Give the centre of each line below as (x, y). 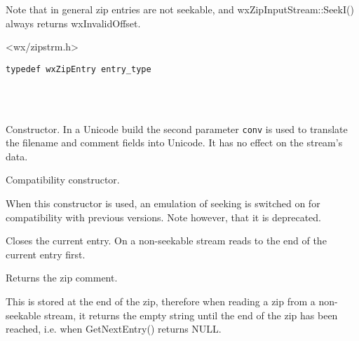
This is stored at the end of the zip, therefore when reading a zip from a (161, 301)
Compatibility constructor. (63, 180)
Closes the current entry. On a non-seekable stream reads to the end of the (166, 241)
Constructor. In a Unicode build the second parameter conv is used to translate (177, 128)
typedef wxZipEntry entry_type (79, 69)
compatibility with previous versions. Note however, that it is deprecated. (164, 217)
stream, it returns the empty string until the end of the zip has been (191, 315)
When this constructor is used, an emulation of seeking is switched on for (163, 203)
